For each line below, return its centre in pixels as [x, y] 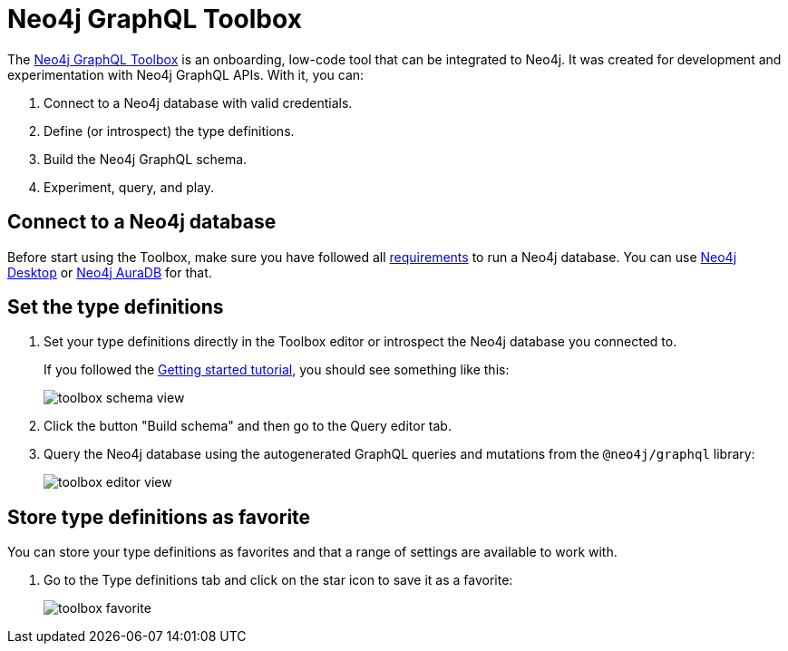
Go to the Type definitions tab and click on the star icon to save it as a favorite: [278, 580]
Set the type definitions [116, 307]
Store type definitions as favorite [159, 517]
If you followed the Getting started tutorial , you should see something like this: [277, 370]
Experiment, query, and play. [129, 187]
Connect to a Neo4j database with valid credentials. [198, 102]
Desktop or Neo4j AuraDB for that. [110, 272]
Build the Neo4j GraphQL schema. [146, 159]
